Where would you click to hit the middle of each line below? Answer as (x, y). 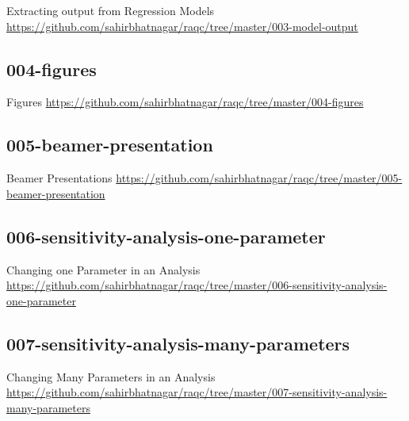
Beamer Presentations (59, 178)
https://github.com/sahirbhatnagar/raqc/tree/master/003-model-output (182, 26)
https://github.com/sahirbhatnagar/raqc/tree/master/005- (259, 178)
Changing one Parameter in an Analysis (103, 269)
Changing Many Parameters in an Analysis (111, 376)
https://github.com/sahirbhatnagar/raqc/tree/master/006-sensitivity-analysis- (197, 285)
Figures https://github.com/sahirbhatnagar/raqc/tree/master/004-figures (185, 102)
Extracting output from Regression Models (111, 10)
